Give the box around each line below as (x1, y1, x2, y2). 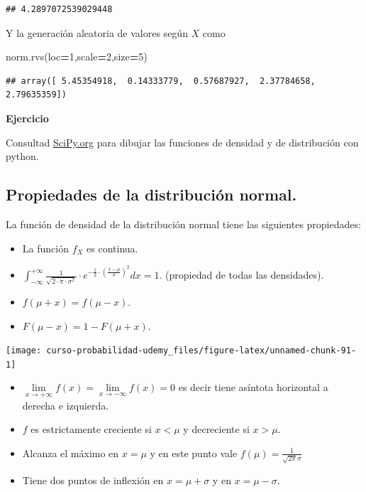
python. (6, 149, 39, 164)
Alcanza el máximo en (22, 445, 119, 460)
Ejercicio (6, 110, 49, 125)
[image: (6, 346, 42, 356)
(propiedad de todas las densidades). (165, 267, 324, 282)
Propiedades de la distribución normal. (6, 183, 297, 205)
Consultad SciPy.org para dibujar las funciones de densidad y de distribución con (6, 134, 359, 149)
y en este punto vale (150, 445, 238, 460)
